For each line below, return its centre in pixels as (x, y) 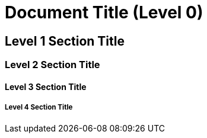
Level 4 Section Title (39, 107)
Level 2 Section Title (52, 65)
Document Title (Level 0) (104, 12)
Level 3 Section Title (46, 86)
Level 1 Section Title (65, 41)
